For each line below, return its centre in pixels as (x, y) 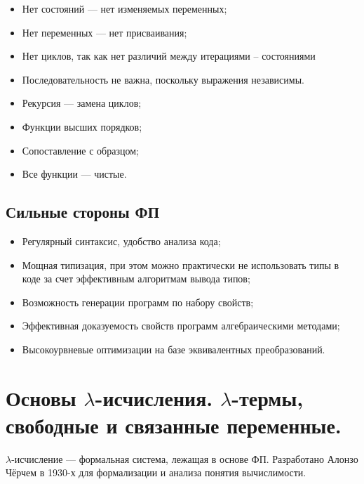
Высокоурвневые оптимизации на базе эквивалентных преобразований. (174, 349)
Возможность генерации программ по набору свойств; (138, 302)
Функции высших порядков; (82, 126)
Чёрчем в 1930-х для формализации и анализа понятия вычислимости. (156, 472)
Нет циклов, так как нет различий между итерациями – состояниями (169, 56)
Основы (41, 397)
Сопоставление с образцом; (80, 150)
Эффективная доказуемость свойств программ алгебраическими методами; (181, 326)
